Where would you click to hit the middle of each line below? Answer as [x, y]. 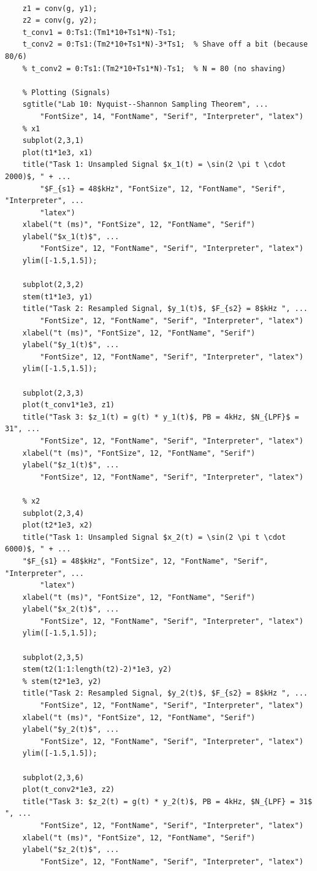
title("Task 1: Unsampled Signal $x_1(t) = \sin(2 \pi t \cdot [154, 165]
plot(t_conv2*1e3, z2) [68, 790]
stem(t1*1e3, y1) [58, 297]
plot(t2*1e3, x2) [58, 525]
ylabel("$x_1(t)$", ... [71, 236]
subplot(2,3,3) [53, 393]
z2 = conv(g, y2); [60, 21]
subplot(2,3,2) [53, 285]
